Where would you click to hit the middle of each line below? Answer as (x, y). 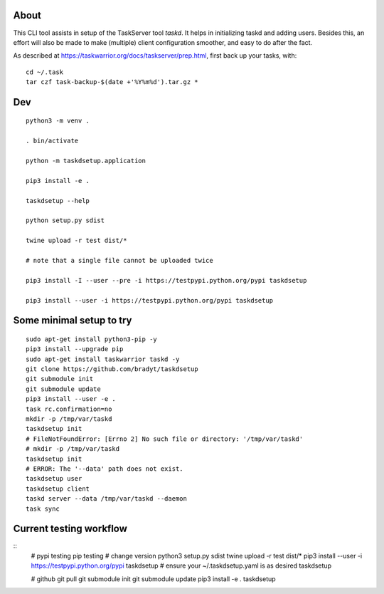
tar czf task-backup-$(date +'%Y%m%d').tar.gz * (112, 82)
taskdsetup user (54, 479)
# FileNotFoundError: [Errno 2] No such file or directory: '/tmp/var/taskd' (165, 439)
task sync (43, 509)
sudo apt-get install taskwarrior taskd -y (103, 359)
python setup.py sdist (65, 220)
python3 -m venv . (58, 121)
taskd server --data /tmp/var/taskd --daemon (107, 499)
